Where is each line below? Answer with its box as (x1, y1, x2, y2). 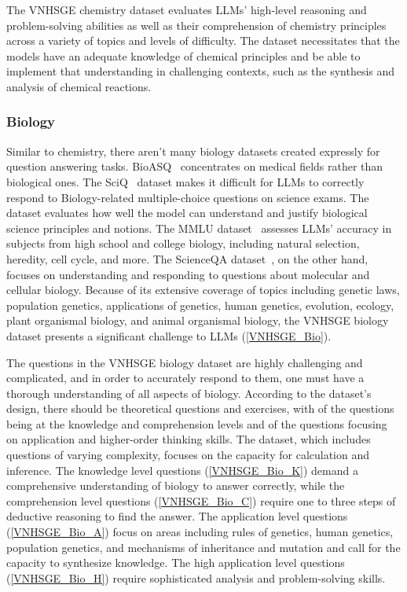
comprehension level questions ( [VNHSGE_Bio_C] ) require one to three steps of (6, 492, 396, 509)
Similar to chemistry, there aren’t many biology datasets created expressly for (6, 142, 380, 159)
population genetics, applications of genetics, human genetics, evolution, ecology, (6, 296, 394, 313)
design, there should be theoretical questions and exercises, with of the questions (6, 400, 394, 417)
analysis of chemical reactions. (6, 78, 152, 94)
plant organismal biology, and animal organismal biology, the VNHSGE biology (6, 312, 389, 329)
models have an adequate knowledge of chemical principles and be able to (6, 47, 361, 64)
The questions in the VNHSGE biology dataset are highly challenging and (6, 354, 363, 370)
